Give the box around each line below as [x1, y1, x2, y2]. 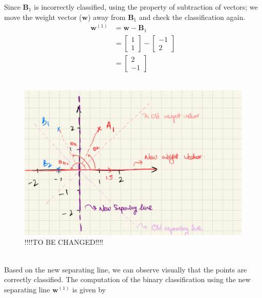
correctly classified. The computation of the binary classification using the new [4, 274, 251, 285]
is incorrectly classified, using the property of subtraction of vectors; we [34, 2, 258, 12]
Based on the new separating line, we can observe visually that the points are [4, 264, 247, 274]
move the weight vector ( [4, 11, 82, 22]
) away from [88, 11, 126, 22]
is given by [72, 284, 106, 294]
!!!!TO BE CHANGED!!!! [25, 237, 103, 247]
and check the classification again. [139, 11, 246, 22]
